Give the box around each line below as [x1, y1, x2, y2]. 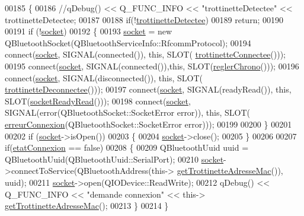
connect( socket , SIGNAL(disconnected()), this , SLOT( [5, 71, 203, 84]
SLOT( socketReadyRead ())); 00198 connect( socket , [5, 94, 191, 107]
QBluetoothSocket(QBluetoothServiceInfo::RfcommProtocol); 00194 [5, 36, 251, 49]
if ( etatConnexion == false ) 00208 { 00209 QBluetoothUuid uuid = [5, 141, 249, 154]
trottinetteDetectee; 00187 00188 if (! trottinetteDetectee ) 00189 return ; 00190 [5, 13, 283, 26]
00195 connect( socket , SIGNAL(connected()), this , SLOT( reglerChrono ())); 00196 [5, 59, 299, 72]
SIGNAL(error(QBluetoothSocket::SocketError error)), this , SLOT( [5, 106, 250, 119]
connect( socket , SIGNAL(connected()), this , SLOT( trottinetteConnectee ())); [5, 48, 286, 61]
